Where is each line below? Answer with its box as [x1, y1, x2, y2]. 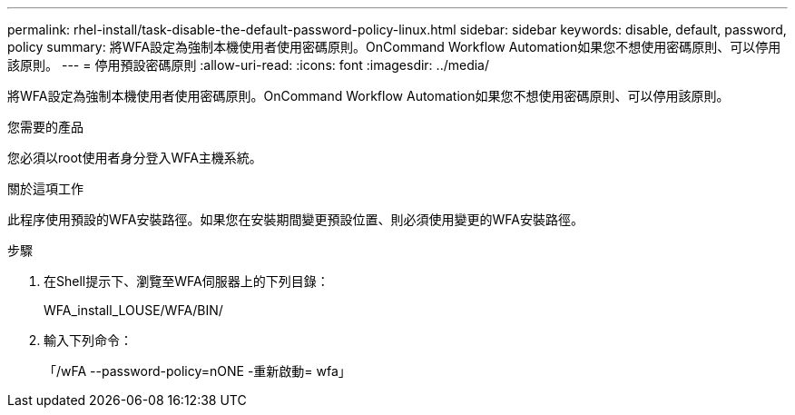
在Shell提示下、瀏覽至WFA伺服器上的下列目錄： [44, 273, 329, 289]
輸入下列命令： [44, 332, 132, 348]
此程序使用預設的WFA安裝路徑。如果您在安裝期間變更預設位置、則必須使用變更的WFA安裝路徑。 [7, 212, 584, 227]
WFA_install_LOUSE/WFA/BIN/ [44, 302, 223, 318]
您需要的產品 [7, 119, 83, 134]
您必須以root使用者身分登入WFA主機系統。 [7, 150, 262, 165]
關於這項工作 [7, 181, 83, 196]
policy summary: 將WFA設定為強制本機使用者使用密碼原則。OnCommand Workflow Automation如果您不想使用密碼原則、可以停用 [7, 39, 781, 54]
